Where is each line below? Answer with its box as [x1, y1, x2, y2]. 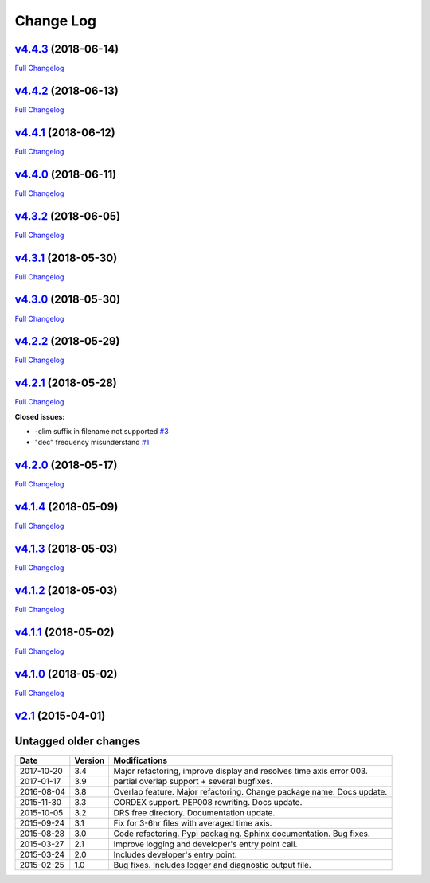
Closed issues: [14, 412, 65, 421]
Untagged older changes [14, 734, 141, 748]
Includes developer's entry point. [113, 849, 238, 860]
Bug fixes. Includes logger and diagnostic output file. [113, 859, 312, 870]
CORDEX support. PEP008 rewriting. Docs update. [113, 796, 303, 807]
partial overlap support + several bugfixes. [113, 776, 273, 787]
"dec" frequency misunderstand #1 [34, 438, 150, 447]
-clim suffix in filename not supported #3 [34, 427, 169, 436]
